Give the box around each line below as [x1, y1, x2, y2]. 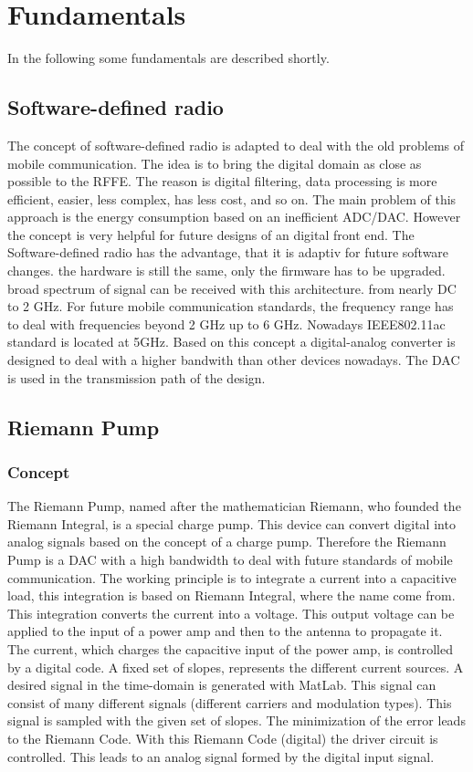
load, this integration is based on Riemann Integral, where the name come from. [7, 586, 456, 605]
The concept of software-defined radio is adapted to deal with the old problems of [7, 135, 465, 154]
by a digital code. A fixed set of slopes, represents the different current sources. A [7, 657, 464, 676]
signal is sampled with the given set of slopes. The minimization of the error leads [7, 711, 466, 730]
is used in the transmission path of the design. [7, 368, 266, 387]
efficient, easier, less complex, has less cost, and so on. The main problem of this [7, 189, 457, 208]
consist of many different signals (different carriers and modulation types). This [7, 693, 452, 712]
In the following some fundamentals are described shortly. [7, 48, 330, 68]
